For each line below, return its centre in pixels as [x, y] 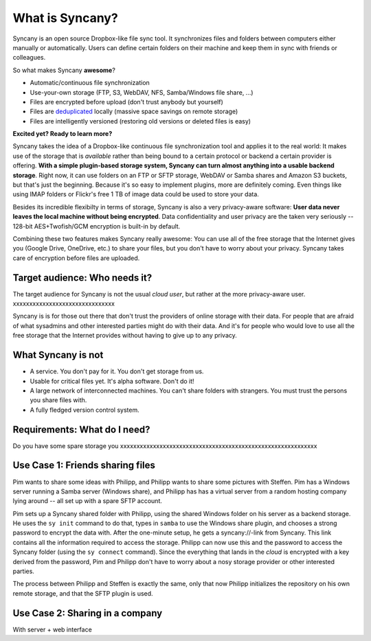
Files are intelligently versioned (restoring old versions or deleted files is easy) [140, 121]
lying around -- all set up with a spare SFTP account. [88, 501]
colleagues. [29, 58]
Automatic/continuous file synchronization [90, 83]
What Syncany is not [58, 355]
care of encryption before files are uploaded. [76, 258]
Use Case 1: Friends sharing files [84, 466]
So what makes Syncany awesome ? [64, 70]
